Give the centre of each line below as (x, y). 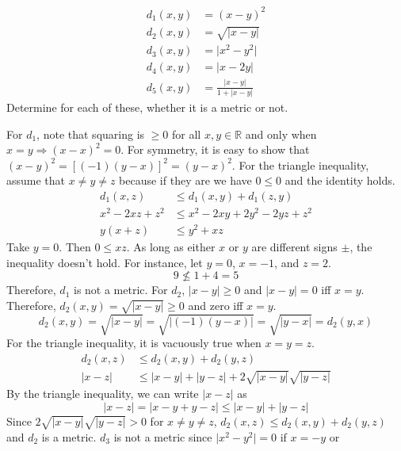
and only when (281, 134)
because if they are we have (185, 180)
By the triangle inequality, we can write (103, 394)
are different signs (294, 247)
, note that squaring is (91, 134)
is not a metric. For (120, 290)
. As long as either (171, 247)
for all (187, 134)
